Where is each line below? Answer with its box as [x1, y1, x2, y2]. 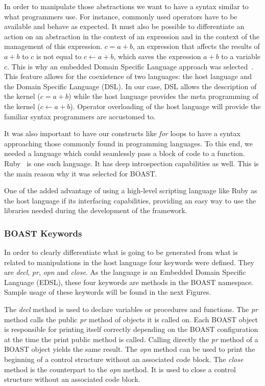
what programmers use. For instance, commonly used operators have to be [4, 11, 237, 21]
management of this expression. [4, 41, 102, 52]
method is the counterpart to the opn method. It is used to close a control [4, 364, 236, 374]
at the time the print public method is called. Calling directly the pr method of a [4, 333, 258, 344]
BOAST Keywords [4, 226, 82, 239]
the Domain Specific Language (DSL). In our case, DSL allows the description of [4, 81, 257, 91]
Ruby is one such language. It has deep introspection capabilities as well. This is [4, 158, 259, 168]
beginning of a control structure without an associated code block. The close [4, 354, 244, 365]
